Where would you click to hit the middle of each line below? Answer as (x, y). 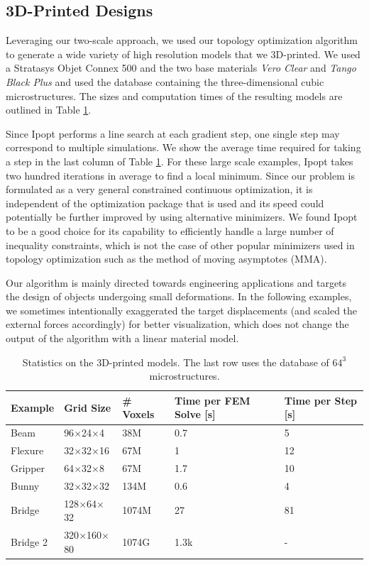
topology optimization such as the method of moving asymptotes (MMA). (166, 259)
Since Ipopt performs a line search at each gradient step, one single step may (173, 133)
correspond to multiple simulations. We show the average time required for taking (183, 147)
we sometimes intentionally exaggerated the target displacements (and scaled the (182, 310)
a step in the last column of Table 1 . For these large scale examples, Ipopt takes (180, 161)
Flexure (27, 450)
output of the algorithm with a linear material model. (122, 338)
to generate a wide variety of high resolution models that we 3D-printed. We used (183, 54)
